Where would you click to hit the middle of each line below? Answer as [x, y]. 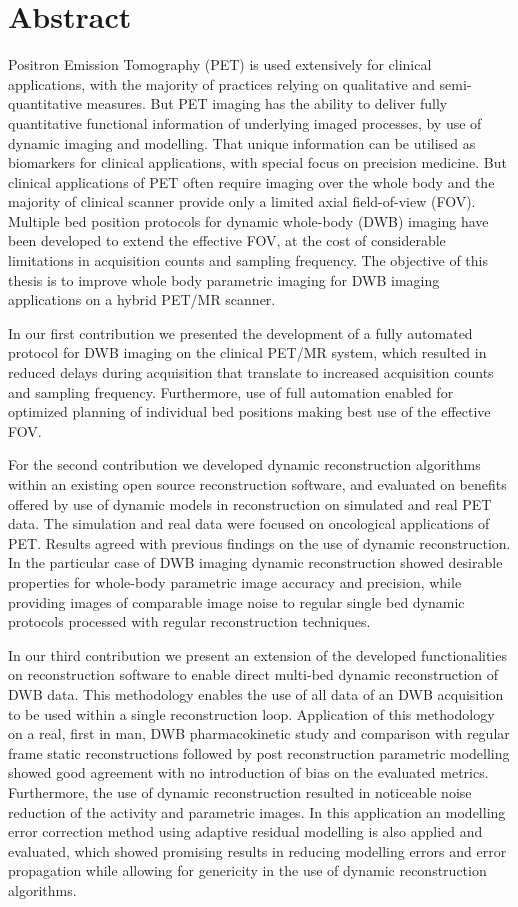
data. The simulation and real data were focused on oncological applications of [249, 523]
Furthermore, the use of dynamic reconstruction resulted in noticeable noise [240, 791]
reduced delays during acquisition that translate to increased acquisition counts [251, 372]
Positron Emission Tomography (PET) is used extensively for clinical [220, 64]
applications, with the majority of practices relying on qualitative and [221, 83]
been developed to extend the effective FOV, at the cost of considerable [227, 240]
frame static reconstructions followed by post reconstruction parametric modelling [259, 752]
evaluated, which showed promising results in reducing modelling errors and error [257, 850]
